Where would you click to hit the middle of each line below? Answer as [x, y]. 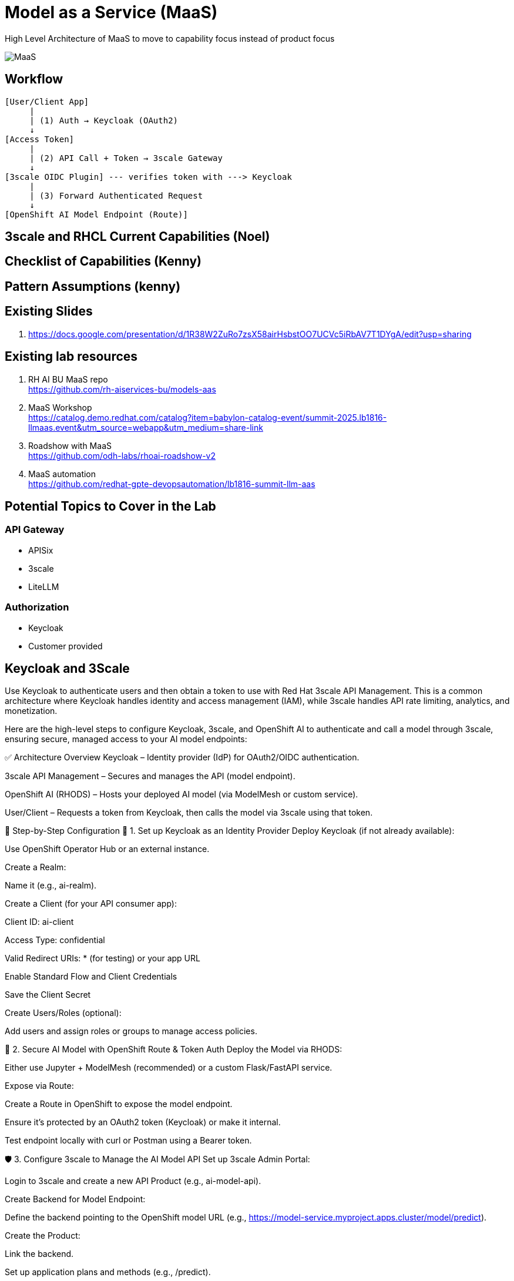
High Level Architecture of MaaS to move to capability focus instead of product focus [170, 38]
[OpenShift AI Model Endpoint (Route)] [96, 214]
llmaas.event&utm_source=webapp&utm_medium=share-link [146, 427]
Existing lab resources [71, 357]
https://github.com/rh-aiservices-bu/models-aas [122, 389]
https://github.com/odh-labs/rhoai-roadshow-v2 [122, 455]
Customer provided [65, 646]
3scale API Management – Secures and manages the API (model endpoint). [150, 776]
